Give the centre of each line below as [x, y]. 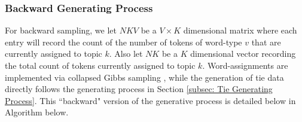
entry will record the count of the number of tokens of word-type [123, 42]
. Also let [126, 54]
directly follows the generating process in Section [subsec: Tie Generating [139, 89]
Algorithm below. [37, 112]
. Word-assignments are [245, 65]
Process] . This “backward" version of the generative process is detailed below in [150, 100]
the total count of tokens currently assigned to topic [100, 65]
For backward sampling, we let [61, 30]
